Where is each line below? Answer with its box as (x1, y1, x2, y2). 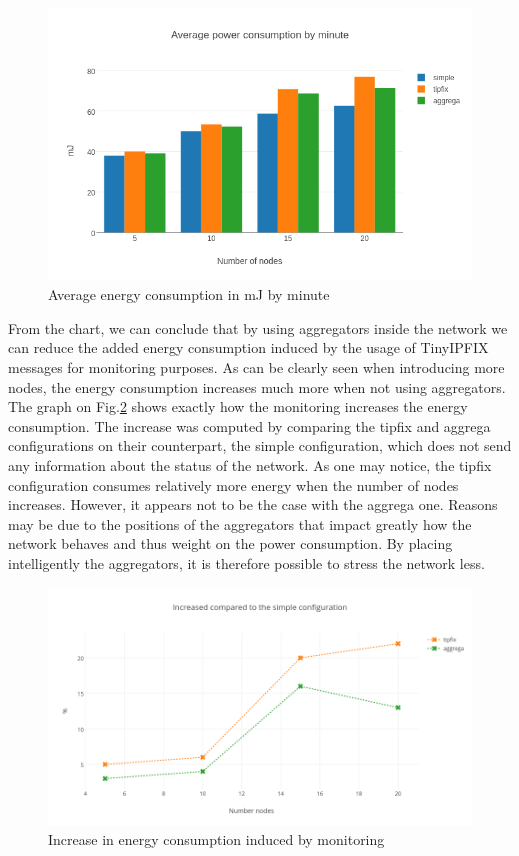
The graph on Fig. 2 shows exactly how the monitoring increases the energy (8, 396, 468, 417)
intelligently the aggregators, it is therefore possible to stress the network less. (8, 552, 485, 573)
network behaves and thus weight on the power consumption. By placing (8, 533, 453, 554)
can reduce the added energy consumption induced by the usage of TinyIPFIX (8, 337, 489, 358)
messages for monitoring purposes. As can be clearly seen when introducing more (8, 356, 505, 377)
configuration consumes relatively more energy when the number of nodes (8, 474, 459, 495)
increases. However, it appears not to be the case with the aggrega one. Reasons (8, 494, 498, 515)
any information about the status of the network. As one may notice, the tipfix (8, 454, 492, 475)
